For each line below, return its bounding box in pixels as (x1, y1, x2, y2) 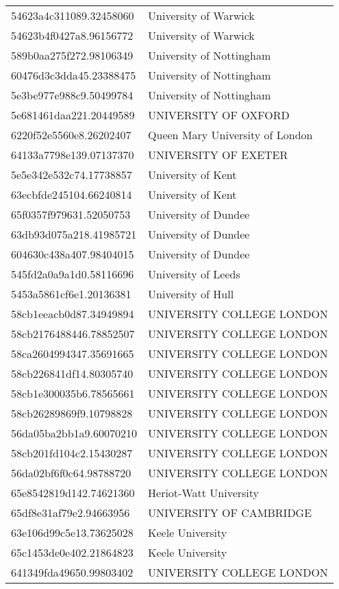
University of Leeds (148, 266, 240, 282)
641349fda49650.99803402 (11, 564, 134, 580)
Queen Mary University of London (148, 127, 313, 143)
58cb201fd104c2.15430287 (11, 445, 133, 461)
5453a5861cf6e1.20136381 (11, 286, 131, 302)
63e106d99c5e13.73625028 (11, 525, 134, 540)
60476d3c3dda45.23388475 (11, 67, 136, 83)
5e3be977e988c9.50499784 (11, 87, 134, 103)
